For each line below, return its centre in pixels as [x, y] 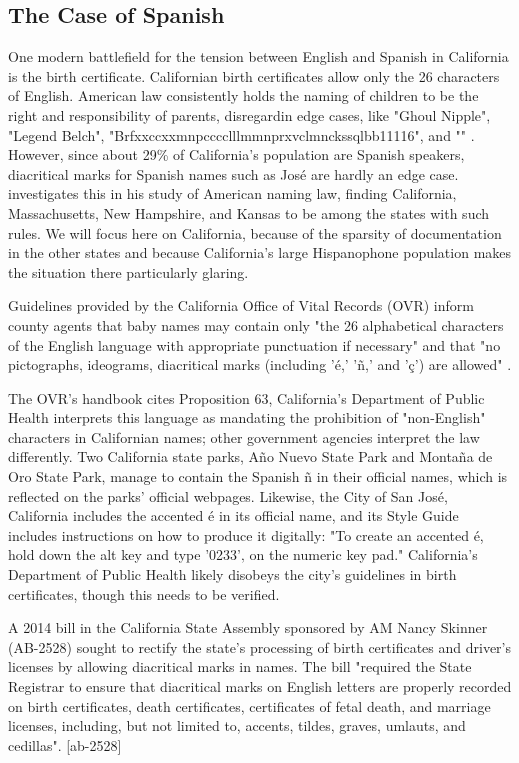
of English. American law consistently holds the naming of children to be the [243, 95]
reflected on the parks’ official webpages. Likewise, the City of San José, [228, 495]
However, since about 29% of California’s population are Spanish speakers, [236, 154]
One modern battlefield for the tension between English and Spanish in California [258, 56]
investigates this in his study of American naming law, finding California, [232, 193]
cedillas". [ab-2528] [65, 744]
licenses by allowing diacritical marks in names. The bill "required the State [240, 666]
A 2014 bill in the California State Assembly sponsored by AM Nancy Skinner [248, 627]
